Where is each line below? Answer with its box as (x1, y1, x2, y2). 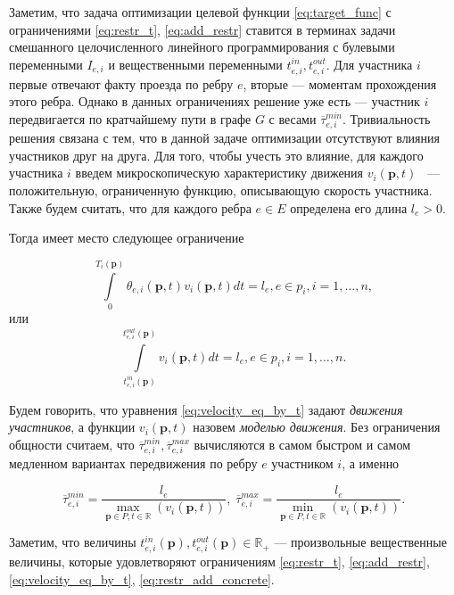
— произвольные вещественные (274, 533, 447, 551)
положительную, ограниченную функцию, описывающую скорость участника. (9, 181, 433, 199)
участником (271, 454, 334, 473)
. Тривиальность (342, 109, 431, 128)
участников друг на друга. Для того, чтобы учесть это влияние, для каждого (9, 145, 424, 164)
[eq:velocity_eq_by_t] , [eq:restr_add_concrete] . (9, 569, 275, 588)
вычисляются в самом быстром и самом (194, 434, 411, 453)
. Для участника (326, 54, 413, 73)
